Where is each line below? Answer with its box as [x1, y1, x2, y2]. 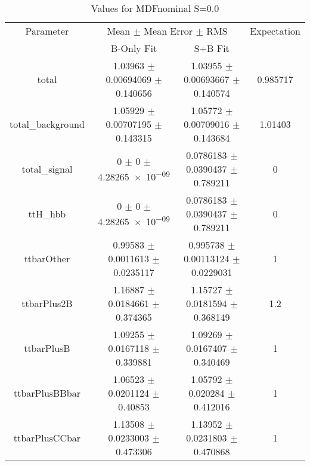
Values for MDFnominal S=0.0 [91, 1, 219, 15]
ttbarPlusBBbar [13, 386, 80, 400]
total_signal [21, 162, 73, 176]
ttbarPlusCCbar [13, 431, 81, 444]
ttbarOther [24, 252, 70, 265]
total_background [10, 117, 85, 131]
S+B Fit [194, 41, 230, 55]
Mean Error [144, 24, 193, 38]
